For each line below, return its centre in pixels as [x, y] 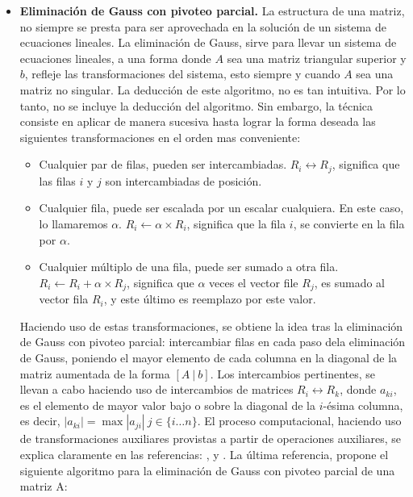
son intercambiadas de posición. [184, 180]
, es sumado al [349, 282]
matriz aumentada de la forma [95, 373]
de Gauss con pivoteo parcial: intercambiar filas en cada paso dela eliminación [213, 342]
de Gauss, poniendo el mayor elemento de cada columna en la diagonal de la [209, 357]
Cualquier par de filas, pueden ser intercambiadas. [163, 164]
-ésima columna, [363, 405]
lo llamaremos [73, 223]
